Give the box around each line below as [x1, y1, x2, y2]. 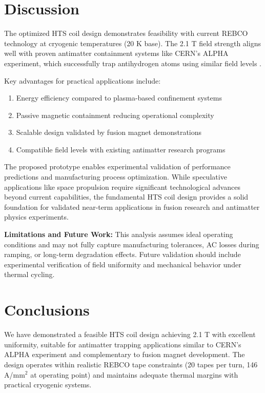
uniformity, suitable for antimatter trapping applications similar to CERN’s [4, 339, 241, 349]
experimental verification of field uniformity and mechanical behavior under [4, 259, 241, 269]
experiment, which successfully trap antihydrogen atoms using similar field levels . [4, 57, 261, 68]
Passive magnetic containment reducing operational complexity [16, 109, 214, 120]
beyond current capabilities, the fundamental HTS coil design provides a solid [4, 191, 249, 202]
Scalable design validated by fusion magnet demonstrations [16, 127, 202, 137]
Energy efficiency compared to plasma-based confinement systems [16, 92, 222, 103]
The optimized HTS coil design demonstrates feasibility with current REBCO [4, 28, 248, 38]
